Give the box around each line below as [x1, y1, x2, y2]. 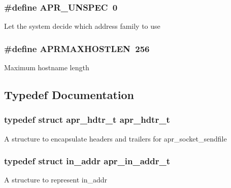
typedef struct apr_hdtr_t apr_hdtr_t [4, 113, 170, 126]
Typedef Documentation [4, 87, 134, 103]
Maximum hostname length [4, 62, 89, 73]
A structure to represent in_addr [4, 174, 107, 185]
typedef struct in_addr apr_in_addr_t [4, 155, 171, 167]
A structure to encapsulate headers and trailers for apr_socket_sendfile [4, 133, 227, 144]
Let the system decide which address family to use [4, 21, 160, 31]
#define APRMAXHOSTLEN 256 [4, 42, 150, 55]
